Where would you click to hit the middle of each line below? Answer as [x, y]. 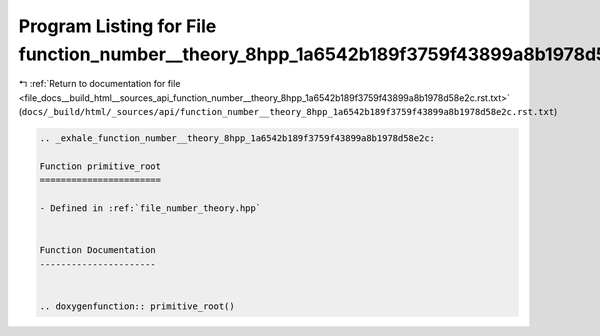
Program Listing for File [117, 26]
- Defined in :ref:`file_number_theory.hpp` [150, 208]
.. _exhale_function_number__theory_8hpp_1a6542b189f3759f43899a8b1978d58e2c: [237, 138]
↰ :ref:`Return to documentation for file [99, 84]
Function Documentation [98, 250]
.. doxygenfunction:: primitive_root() [137, 306]
